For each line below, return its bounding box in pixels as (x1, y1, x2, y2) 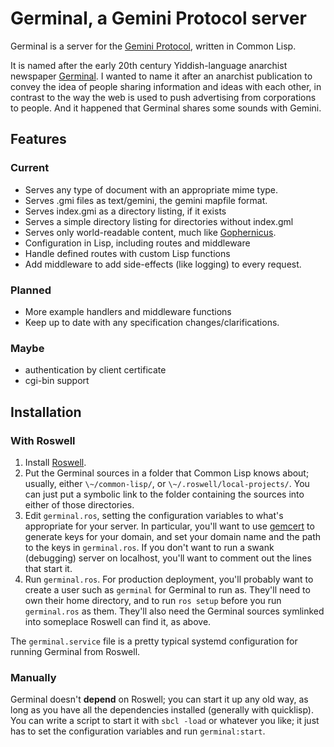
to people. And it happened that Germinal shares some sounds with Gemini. (10, 102, 322, 114)
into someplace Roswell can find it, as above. (24, 615, 212, 627)
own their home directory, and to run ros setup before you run (24, 594, 282, 606)
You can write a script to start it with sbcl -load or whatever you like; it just (10, 715, 320, 727)
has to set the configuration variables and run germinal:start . (10, 725, 266, 737)
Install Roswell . (24, 456, 87, 468)
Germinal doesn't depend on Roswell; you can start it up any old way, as (10, 693, 309, 706)
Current (10, 161, 50, 175)
